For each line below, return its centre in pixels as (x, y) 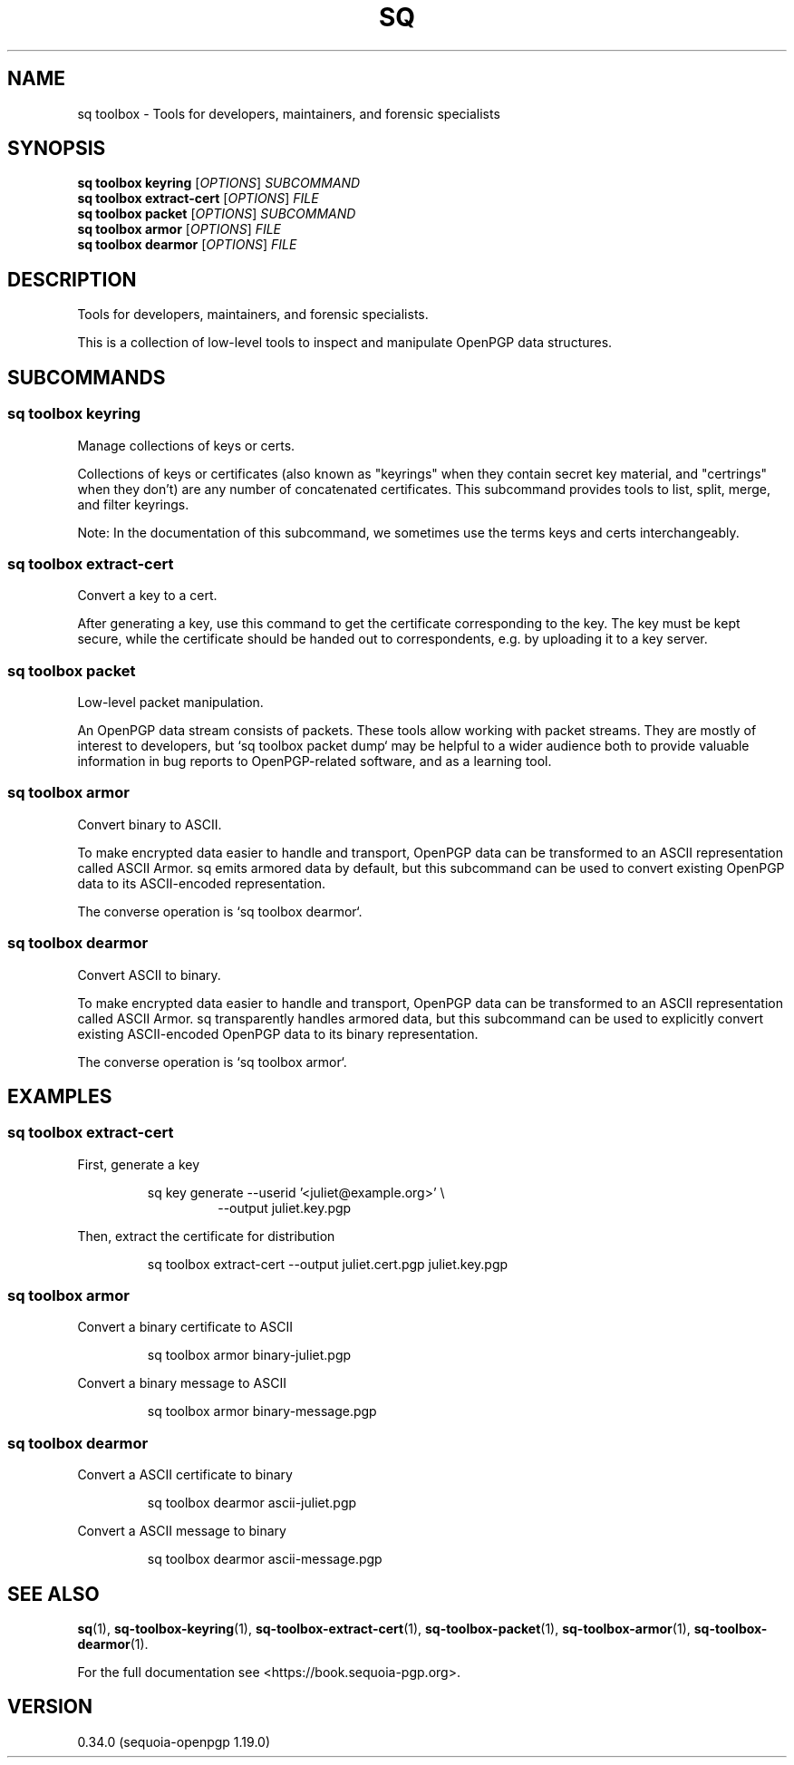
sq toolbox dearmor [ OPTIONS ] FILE (187, 245)
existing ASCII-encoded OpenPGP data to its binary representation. (278, 1033)
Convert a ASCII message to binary (182, 1531)
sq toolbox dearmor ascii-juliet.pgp (252, 1503)
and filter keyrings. (133, 504)
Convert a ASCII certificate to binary (185, 1475)
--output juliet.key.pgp (285, 1207)
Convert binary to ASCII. (150, 824)
